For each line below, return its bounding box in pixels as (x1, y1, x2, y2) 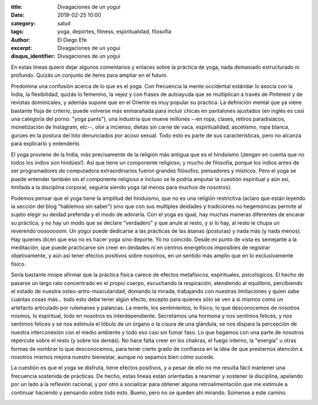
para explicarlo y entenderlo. (11, 140, 81, 147)
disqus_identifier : (11, 53, 55, 60)
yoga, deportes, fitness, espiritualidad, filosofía (57, 28, 172, 35)
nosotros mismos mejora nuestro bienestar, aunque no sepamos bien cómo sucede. (11, 353, 215, 361)
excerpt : (11, 44, 32, 51)
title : (11, 4, 23, 10)
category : (11, 19, 36, 26)
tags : (11, 28, 24, 35)
